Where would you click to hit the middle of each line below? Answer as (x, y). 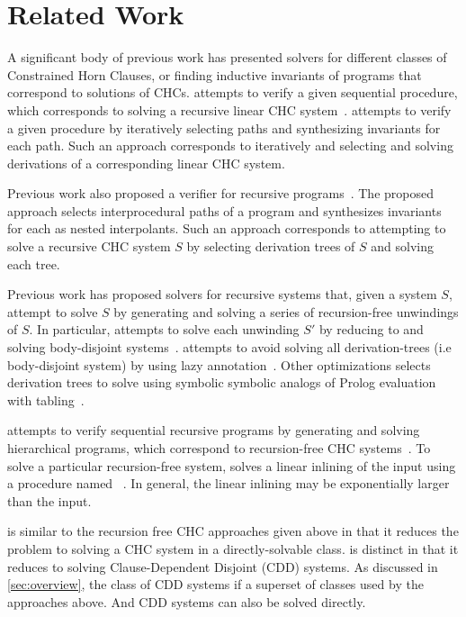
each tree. (34, 263)
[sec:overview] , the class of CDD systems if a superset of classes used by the (215, 584)
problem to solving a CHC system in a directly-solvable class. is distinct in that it (233, 548)
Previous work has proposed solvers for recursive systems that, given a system (222, 294)
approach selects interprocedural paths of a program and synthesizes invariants (224, 210)
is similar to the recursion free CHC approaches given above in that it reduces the (233, 531)
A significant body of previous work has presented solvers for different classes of (227, 57)
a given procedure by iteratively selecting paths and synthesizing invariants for (224, 127)
